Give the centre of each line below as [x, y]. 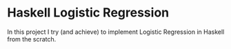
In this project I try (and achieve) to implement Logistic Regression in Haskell [116, 32]
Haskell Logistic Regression [88, 13]
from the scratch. [32, 39]
